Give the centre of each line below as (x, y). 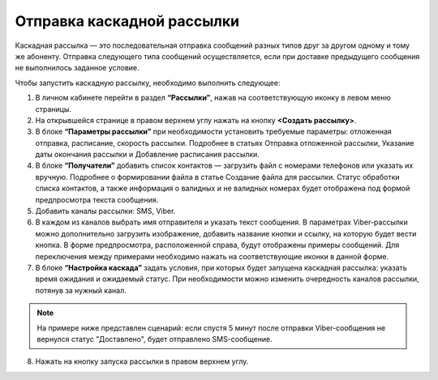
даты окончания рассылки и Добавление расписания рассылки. (147, 155)
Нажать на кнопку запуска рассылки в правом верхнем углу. (142, 361)
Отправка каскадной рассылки (127, 21)
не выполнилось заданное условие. (77, 68)
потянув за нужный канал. (81, 290)
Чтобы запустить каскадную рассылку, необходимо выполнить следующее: (148, 83)
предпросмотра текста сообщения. (97, 199)
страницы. (54, 109)
